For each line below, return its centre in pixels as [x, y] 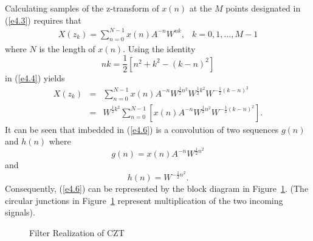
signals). [20, 212]
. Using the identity [159, 48]
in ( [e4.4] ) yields [35, 78]
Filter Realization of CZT [77, 232]
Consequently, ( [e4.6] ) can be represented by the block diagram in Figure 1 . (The [157, 188]
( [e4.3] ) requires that [43, 20]
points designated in [263, 8]
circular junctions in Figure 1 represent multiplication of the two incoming [144, 200]
